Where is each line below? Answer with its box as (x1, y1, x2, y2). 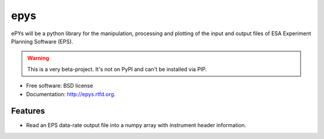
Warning (27, 54, 49, 62)
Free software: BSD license (26, 82, 93, 89)
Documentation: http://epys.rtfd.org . (26, 90, 116, 98)
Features (11, 106, 45, 116)
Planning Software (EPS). (11, 38, 73, 45)
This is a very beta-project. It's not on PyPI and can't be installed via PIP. (27, 66, 207, 73)
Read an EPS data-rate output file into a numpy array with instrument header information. (26, 122, 247, 129)
